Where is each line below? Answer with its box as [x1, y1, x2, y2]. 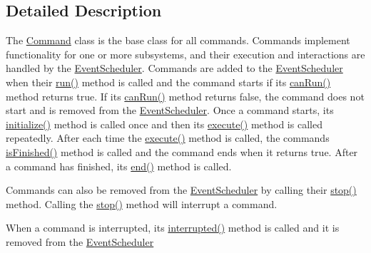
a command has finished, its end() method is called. [6, 158, 232, 173]
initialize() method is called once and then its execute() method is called [6, 116, 322, 131]
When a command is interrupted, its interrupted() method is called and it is [6, 220, 340, 235]
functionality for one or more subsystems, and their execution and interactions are [6, 46, 365, 61]
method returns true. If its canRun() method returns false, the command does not [6, 88, 365, 103]
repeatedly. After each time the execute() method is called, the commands [6, 130, 330, 145]
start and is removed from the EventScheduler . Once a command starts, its [6, 103, 334, 118]
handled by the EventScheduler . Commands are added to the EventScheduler [6, 61, 343, 76]
